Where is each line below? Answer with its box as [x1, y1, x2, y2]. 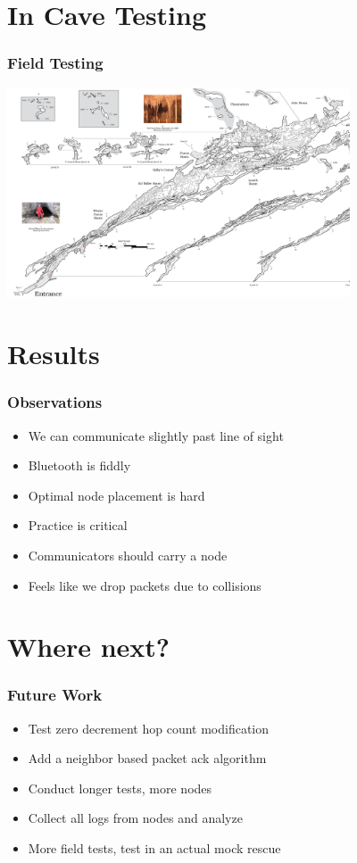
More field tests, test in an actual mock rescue [28, 839, 281, 858]
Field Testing [7, 52, 104, 74]
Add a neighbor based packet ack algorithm [28, 749, 267, 768]
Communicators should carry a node [28, 545, 228, 564]
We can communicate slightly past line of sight [28, 426, 284, 444]
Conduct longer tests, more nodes [28, 778, 212, 797]
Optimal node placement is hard [28, 485, 205, 504]
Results [7, 336, 100, 372]
